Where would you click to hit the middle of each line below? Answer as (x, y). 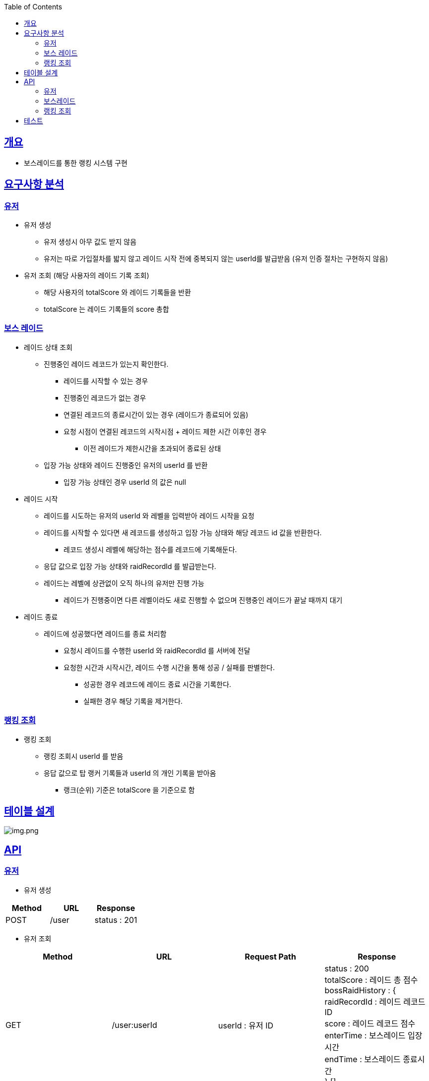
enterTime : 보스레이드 (365, 1035)
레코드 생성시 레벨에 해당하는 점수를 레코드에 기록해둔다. (150, 549)
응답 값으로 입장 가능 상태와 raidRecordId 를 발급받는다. (130, 566)
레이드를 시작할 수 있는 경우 (106, 381)
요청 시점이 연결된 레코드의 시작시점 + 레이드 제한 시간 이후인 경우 (165, 431)
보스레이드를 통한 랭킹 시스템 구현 (76, 163)
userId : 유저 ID (246, 1025)
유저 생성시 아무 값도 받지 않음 (90, 242)
